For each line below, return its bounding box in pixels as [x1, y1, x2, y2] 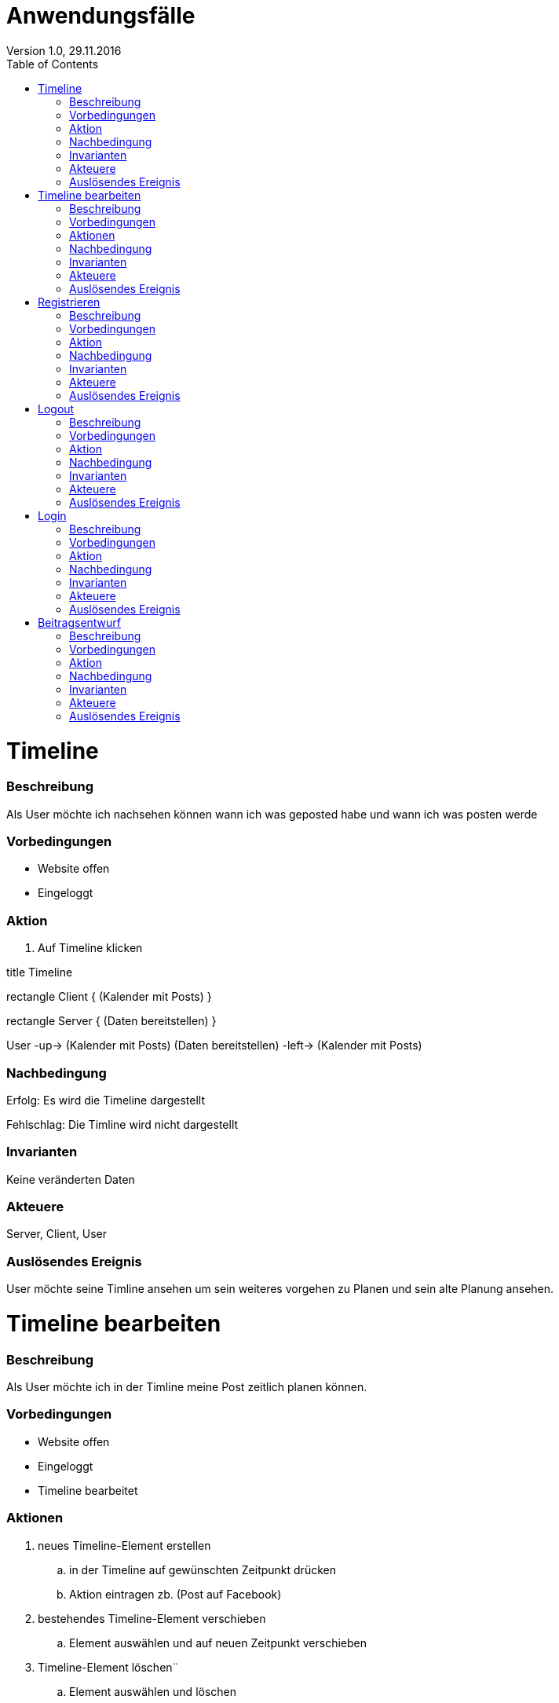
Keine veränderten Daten [6, 1172, 135, 1186]
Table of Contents [6, 57, 99, 71]
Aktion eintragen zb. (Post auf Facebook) [69, 1587, 282, 1601]
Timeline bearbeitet [38, 1483, 138, 1497]
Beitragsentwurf [38, 615, 122, 629]
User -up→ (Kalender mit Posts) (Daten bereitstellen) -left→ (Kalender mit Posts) [6, 1038, 422, 1053]
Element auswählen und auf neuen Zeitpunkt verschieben [69, 1635, 367, 1650]
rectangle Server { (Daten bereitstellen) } [6, 1014, 217, 1028]
